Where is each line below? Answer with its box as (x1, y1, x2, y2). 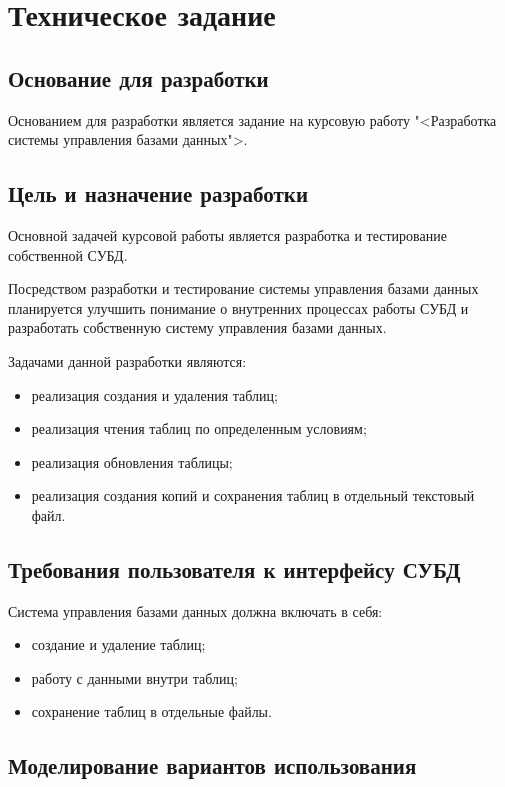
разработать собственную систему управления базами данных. (8, 317, 387, 338)
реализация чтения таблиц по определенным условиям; (31, 418, 367, 439)
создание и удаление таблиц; (31, 634, 206, 655)
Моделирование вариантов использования (8, 750, 417, 781)
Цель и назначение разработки (8, 178, 309, 209)
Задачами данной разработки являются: (8, 350, 247, 371)
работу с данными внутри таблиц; (31, 667, 238, 688)
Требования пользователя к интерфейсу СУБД (8, 553, 461, 584)
